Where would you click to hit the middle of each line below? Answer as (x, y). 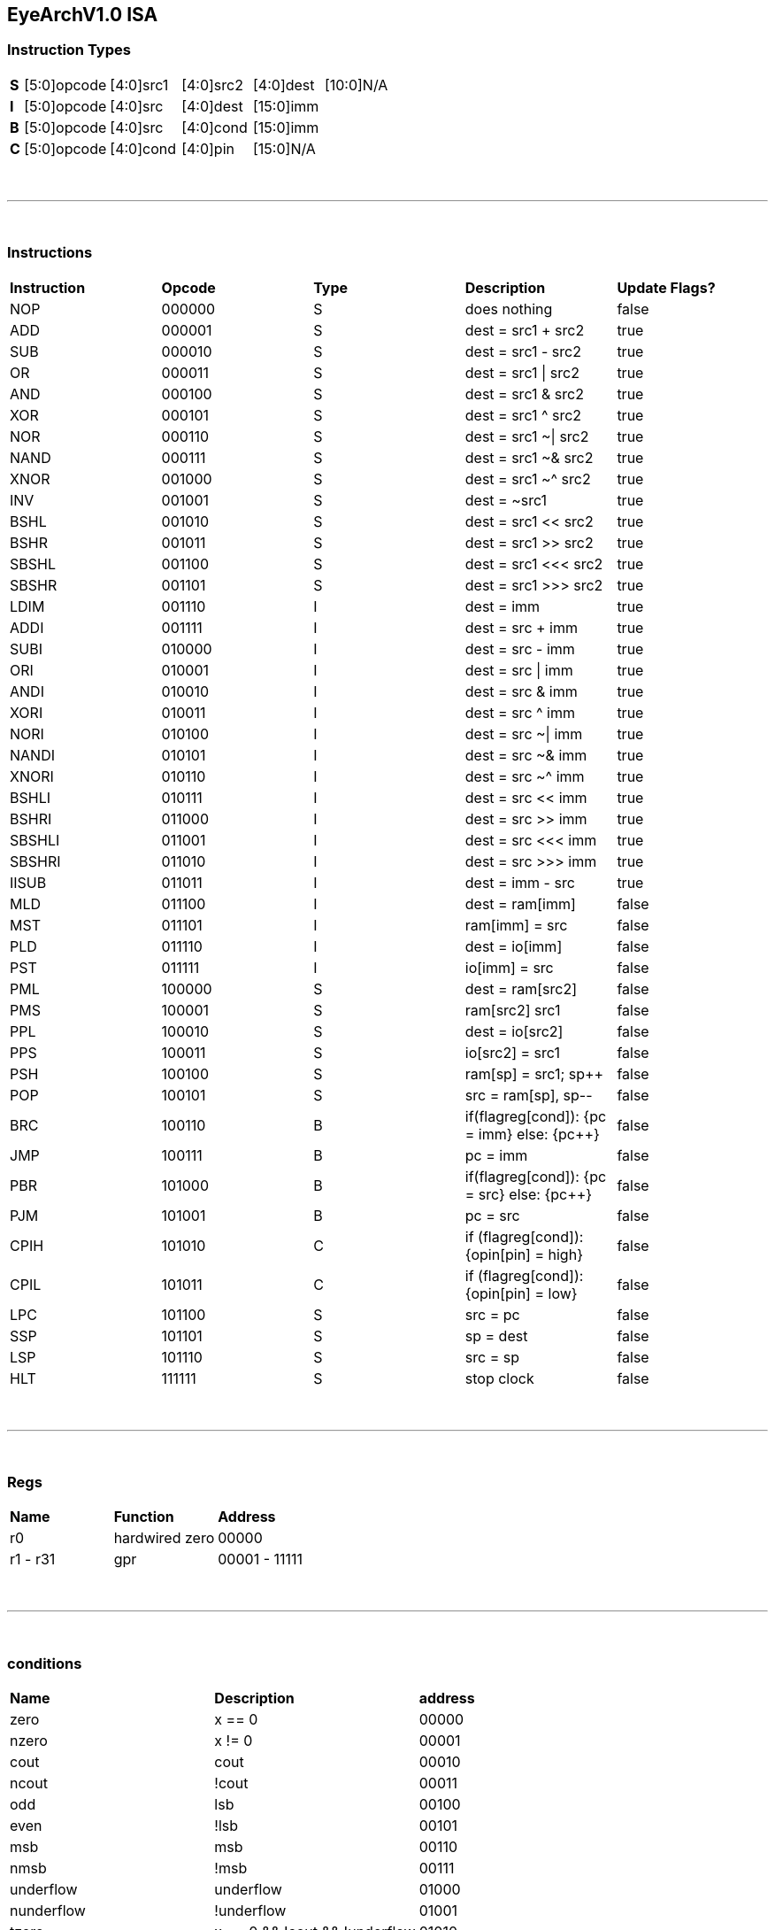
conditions (45, 1663)
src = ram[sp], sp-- (529, 1095)
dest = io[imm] (514, 946)
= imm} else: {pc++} (532, 1134)
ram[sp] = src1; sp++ (534, 1073)
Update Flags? (666, 287)
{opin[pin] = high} (524, 1254)
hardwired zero (164, 1538)
